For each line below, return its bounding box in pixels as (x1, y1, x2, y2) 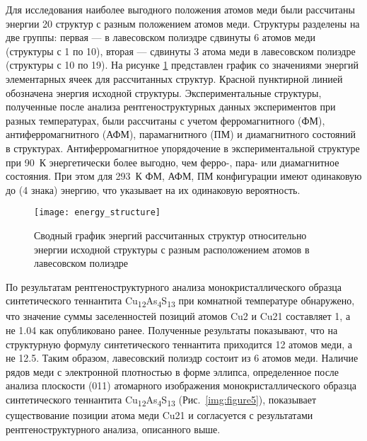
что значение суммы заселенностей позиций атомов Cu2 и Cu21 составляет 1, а (6, 309, 351, 323)
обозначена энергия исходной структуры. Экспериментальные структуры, (6, 85, 322, 100)
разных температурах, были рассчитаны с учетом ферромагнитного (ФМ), (6, 113, 325, 127)
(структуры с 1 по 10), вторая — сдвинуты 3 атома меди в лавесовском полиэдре (6, 43, 356, 58)
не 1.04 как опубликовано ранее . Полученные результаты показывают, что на (6, 323, 338, 338)
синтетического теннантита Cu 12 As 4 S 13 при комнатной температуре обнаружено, (6, 293, 355, 310)
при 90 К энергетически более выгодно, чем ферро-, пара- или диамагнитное (6, 154, 339, 169)
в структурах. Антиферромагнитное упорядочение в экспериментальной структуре (6, 140, 360, 155)
